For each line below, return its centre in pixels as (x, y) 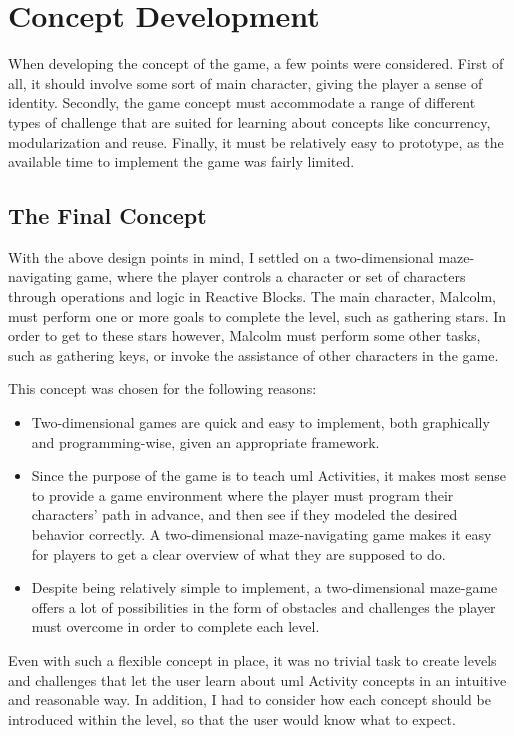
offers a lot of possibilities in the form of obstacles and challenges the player (263, 606)
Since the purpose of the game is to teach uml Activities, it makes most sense (268, 475)
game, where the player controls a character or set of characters (271, 276)
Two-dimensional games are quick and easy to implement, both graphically (260, 422)
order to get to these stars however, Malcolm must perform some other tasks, (244, 335)
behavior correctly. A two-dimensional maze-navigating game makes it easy (261, 534)
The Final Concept (107, 215)
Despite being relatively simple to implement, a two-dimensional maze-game (264, 587)
